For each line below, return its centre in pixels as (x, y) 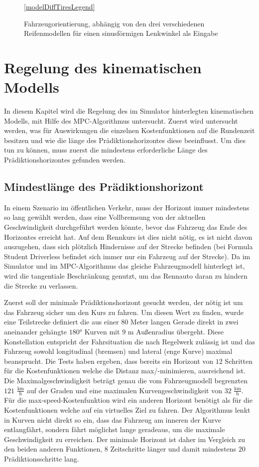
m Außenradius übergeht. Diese (176, 331)
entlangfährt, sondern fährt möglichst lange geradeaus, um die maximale (115, 429)
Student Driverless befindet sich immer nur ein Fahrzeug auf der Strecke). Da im (127, 256)
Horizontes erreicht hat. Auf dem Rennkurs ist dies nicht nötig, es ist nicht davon (128, 236)
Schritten (239, 361)
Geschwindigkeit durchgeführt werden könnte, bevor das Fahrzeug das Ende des (126, 227)
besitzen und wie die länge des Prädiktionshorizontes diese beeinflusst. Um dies (125, 140)
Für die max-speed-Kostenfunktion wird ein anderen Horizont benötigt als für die (128, 400)
